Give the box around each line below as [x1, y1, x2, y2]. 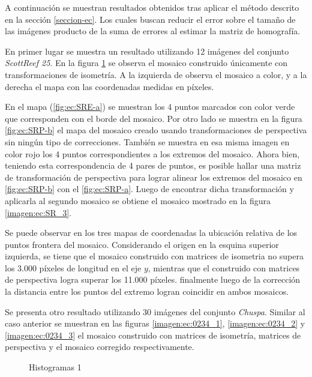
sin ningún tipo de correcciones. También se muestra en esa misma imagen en [5, 135, 290, 148]
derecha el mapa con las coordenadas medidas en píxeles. [5, 80, 214, 92]
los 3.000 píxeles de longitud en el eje [5, 261, 142, 274]
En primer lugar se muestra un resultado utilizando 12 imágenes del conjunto [5, 44, 289, 57]
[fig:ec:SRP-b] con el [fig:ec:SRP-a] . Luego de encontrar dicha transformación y [5, 182, 294, 195]
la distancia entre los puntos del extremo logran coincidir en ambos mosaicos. [5, 285, 289, 298]
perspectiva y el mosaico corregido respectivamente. [5, 340, 194, 353]
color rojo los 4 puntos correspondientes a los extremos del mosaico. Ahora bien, [5, 147, 300, 160]
